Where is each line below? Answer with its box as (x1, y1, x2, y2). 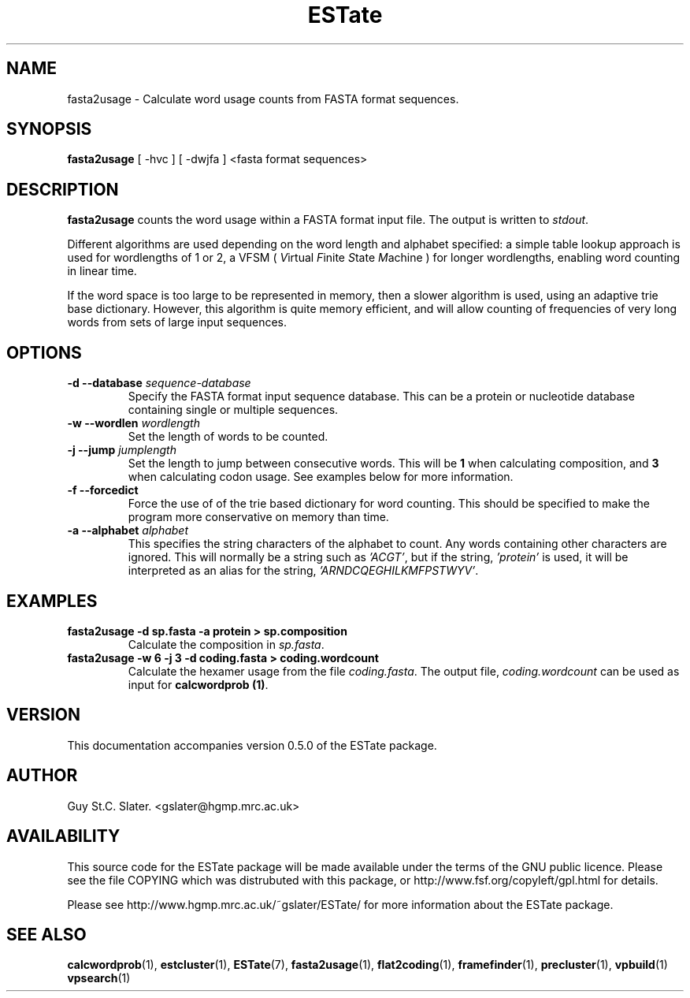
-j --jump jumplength (67, 443, 176, 457)
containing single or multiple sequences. (128, 403, 339, 417)
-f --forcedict (67, 483, 139, 497)
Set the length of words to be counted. (128, 430, 328, 444)
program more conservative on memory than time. (128, 510, 389, 524)
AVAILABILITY (6, 826, 121, 847)
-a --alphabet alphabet (67, 523, 188, 538)
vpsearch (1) (67, 971, 131, 985)
